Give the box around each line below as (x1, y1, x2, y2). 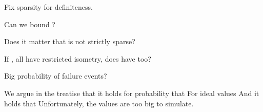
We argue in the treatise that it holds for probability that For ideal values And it (4, 87, 259, 98)
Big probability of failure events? (4, 70, 107, 81)
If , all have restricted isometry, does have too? (4, 53, 151, 64)
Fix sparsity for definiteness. (4, 2, 93, 12)
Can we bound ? (4, 18, 55, 29)
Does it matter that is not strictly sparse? (4, 36, 135, 47)
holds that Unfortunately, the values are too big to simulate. (4, 98, 194, 108)
